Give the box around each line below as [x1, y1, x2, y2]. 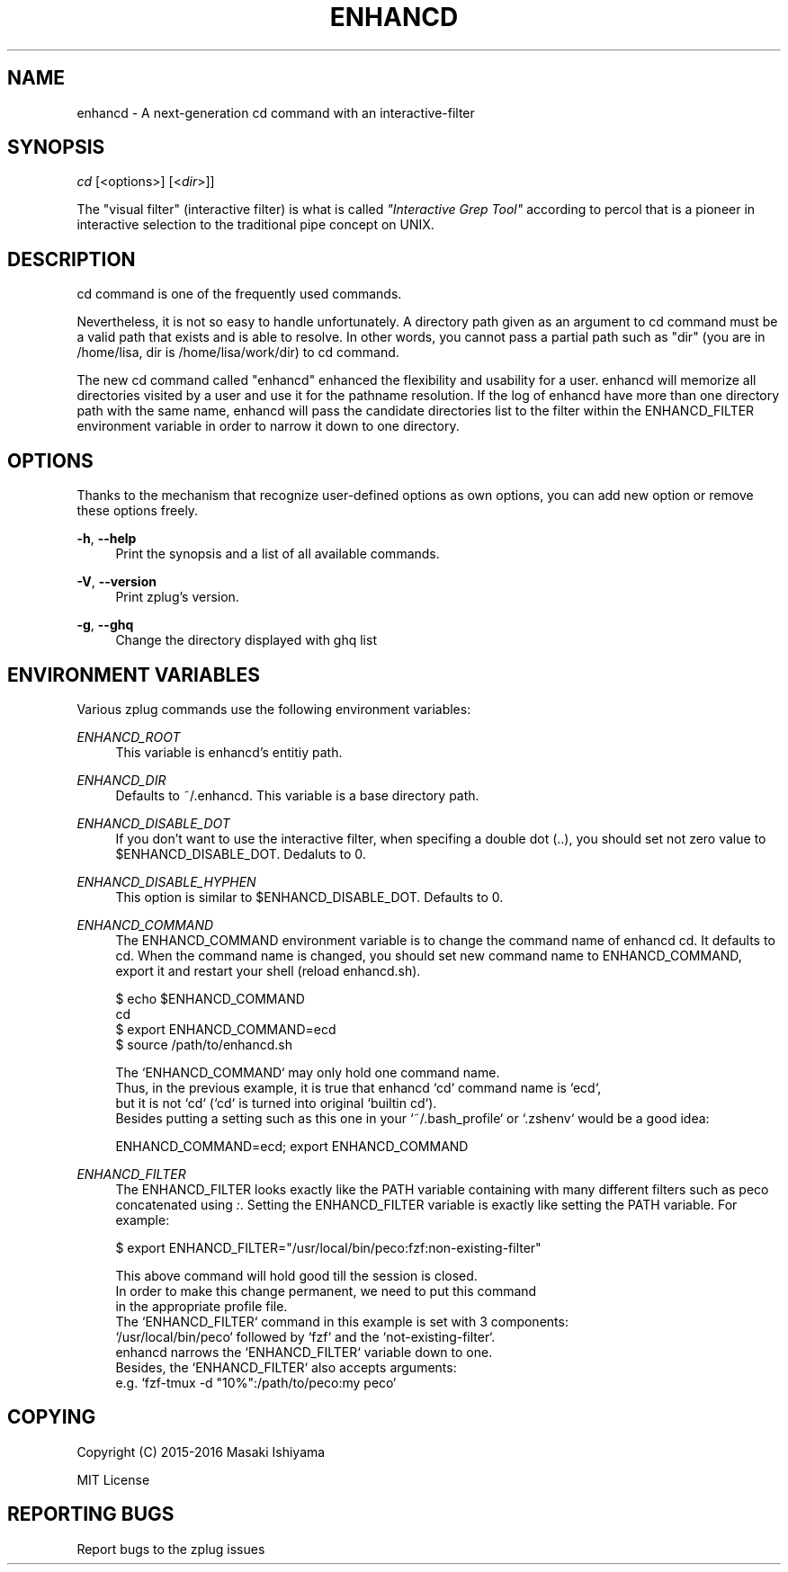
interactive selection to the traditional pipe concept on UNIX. [76, 217, 434, 233]
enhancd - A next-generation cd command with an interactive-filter [76, 104, 475, 121]
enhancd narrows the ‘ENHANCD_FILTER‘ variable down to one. [115, 1344, 493, 1360]
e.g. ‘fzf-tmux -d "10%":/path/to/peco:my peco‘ [115, 1374, 397, 1390]
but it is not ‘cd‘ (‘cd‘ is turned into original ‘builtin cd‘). [115, 1094, 437, 1111]
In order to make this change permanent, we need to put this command [115, 1282, 537, 1299]
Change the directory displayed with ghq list [115, 632, 377, 648]
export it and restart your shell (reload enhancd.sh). [115, 962, 421, 978]
